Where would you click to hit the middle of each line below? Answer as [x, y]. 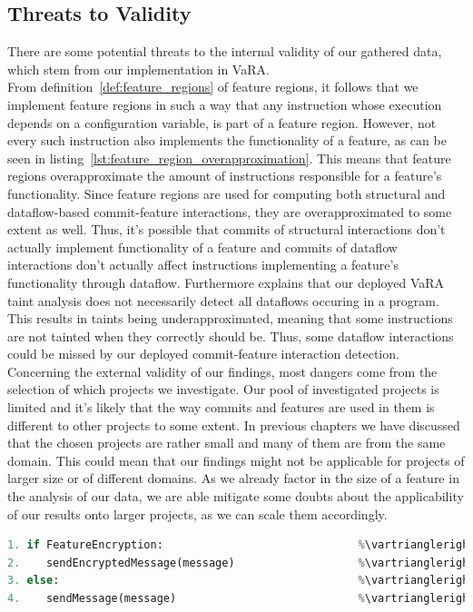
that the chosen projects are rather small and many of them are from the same [227, 443]
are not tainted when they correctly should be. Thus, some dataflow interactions [231, 336]
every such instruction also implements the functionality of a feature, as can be [227, 140]
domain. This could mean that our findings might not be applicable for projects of [236, 460]
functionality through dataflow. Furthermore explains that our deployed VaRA [226, 282]
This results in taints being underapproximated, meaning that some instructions [230, 318]
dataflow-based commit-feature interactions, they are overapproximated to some [230, 211]
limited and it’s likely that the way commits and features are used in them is [221, 407]
